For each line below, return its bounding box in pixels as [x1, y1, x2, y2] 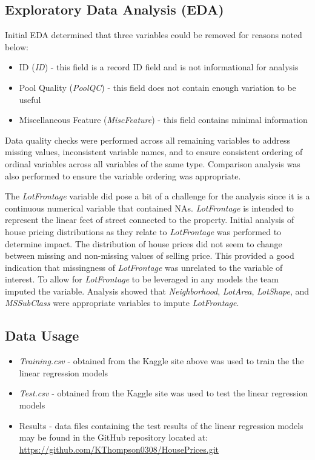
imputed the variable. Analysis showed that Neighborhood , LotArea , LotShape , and [5, 284, 310, 297]
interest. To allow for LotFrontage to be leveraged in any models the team [5, 273, 279, 285]
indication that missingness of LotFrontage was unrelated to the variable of [5, 261, 283, 273]
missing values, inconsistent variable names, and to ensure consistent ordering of [5, 145, 303, 158]
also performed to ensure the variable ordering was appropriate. [5, 169, 241, 182]
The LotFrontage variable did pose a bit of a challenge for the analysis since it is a [5, 190, 310, 202]
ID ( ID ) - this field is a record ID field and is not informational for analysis [19, 61, 299, 73]
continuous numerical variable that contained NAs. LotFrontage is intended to [5, 201, 294, 214]
